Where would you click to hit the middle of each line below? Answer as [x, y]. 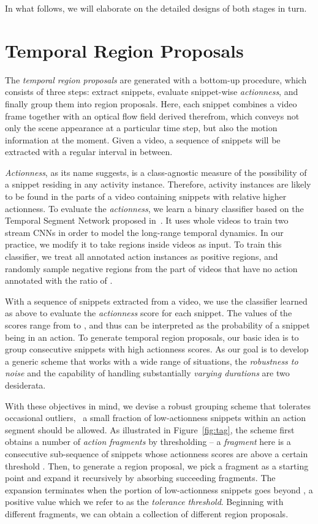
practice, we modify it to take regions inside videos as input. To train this [143, 244]
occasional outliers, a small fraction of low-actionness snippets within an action [156, 418]
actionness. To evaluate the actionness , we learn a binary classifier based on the [154, 208]
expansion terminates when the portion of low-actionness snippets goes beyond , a [159, 489]
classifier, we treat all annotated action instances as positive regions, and [142, 256]
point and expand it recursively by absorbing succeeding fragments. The [140, 478]
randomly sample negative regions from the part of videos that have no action [151, 268]
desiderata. [25, 385]
